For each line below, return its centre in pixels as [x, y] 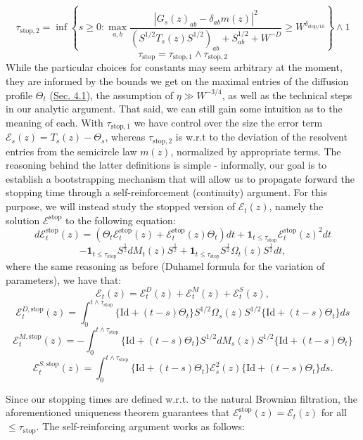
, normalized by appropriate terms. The [256, 151]
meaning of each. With [55, 122]
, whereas [125, 137]
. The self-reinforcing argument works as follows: [140, 426]
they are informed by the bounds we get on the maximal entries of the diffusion [177, 81]
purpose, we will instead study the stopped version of [120, 206]
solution [23, 220]
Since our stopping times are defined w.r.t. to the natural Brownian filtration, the [181, 398]
